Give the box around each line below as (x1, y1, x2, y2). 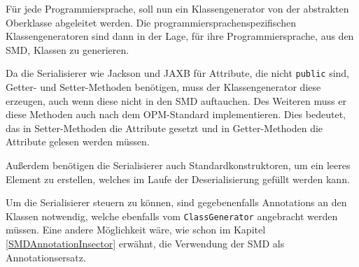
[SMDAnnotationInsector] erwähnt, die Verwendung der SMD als (6, 236, 285, 251)
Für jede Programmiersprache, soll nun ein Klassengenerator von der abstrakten (6, 1, 349, 15)
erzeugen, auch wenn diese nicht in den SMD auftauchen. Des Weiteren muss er (6, 93, 346, 108)
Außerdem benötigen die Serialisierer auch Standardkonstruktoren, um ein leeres (6, 158, 351, 172)
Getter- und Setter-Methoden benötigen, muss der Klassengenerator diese (6, 80, 321, 94)
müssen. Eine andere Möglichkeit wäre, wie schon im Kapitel (6, 222, 266, 237)
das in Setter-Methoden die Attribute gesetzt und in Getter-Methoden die (6, 120, 323, 135)
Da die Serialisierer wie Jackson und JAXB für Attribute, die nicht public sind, (6, 66, 350, 80)
